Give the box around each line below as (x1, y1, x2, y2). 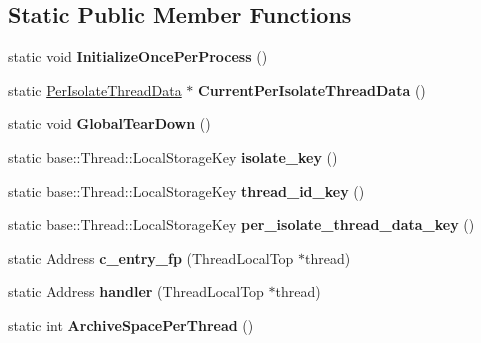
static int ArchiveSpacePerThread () (8, 314, 254, 335)
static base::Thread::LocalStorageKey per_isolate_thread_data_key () (8, 214, 475, 235)
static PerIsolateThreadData (8, 79, 182, 100)
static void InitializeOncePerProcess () (8, 46, 268, 67)
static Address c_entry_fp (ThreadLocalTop (8, 247, 294, 268)
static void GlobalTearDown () (8, 113, 211, 134)
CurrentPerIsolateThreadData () (198, 79, 426, 100)
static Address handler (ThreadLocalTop (8, 281, 264, 302)
